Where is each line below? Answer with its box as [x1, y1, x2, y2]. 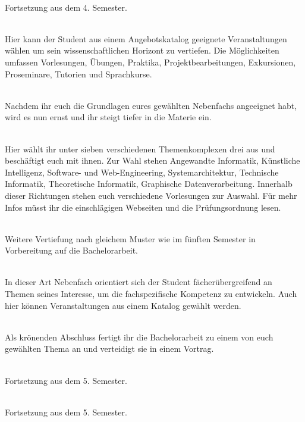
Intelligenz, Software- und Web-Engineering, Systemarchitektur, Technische [5, 165, 279, 178]
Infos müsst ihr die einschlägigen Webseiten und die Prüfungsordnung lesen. [5, 201, 281, 213]
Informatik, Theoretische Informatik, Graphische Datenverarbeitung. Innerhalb [5, 177, 293, 190]
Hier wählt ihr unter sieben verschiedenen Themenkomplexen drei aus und [5, 142, 275, 155]
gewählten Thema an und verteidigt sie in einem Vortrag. [5, 342, 214, 355]
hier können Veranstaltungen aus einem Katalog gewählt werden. [5, 299, 241, 311]
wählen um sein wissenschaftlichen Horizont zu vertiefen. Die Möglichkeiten [5, 44, 279, 57]
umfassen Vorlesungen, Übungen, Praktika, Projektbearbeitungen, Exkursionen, [5, 55, 296, 68]
